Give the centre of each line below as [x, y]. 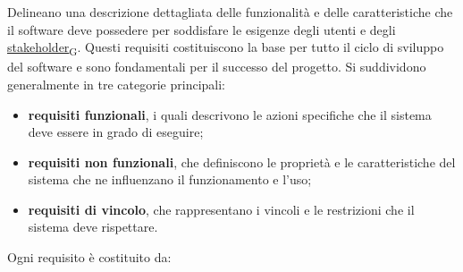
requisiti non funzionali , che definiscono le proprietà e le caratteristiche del [242, 161]
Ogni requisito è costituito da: [89, 257]
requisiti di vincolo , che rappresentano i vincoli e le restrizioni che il [221, 209]
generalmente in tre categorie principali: [116, 84]
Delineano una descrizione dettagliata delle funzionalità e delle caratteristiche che [230, 12]
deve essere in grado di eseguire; [116, 132]
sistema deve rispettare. [93, 227]
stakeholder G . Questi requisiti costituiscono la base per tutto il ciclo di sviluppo [226, 48]
